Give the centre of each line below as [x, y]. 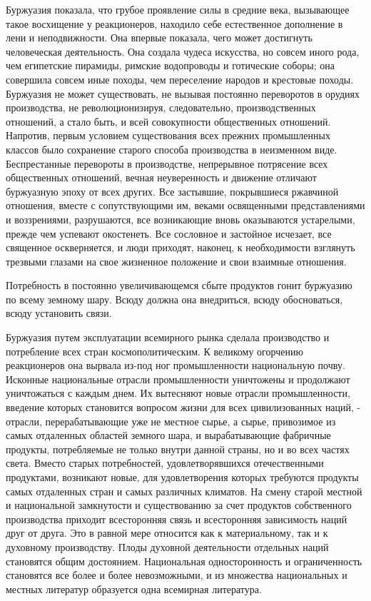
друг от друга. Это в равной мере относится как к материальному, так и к [167, 533]
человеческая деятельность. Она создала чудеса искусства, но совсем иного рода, [183, 51]
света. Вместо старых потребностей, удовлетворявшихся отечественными [165, 463]
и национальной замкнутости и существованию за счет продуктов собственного [179, 505]
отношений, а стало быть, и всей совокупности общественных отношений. [168, 121]
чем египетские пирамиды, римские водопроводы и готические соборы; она [170, 65]
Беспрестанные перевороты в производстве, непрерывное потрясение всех [167, 163]
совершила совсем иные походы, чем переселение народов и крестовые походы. [180, 79]
